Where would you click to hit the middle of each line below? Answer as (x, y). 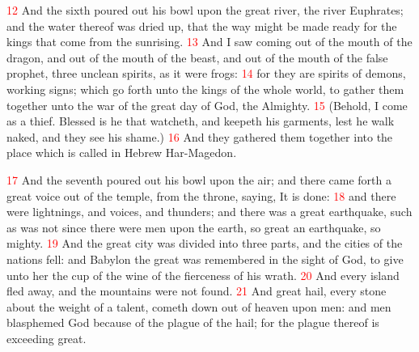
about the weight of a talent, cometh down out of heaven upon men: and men (199, 306)
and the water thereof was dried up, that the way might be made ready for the (202, 25)
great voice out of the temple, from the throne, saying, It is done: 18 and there (201, 195)
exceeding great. (47, 338)
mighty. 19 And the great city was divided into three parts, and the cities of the (205, 243)
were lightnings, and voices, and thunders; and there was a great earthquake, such (209, 212)
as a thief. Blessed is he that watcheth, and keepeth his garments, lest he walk (201, 121)
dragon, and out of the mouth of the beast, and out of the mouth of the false (197, 57)
